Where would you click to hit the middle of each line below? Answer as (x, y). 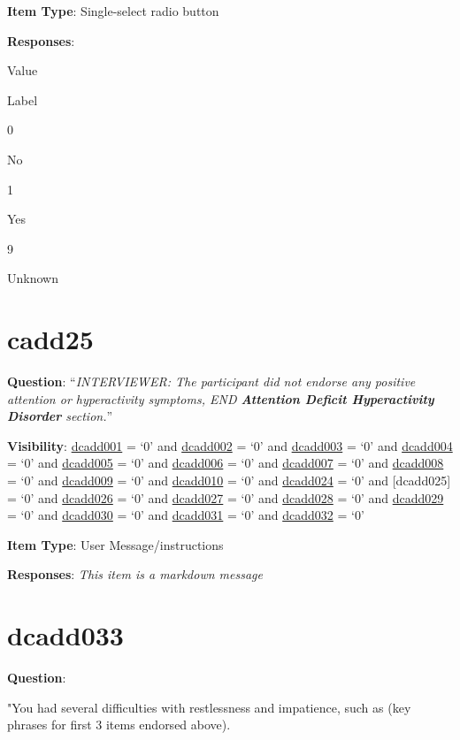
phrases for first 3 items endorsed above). (119, 725)
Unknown (33, 278)
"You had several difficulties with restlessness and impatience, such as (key (209, 707)
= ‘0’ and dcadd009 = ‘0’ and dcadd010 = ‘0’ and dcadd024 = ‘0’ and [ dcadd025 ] (229, 481)
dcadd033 (65, 635)
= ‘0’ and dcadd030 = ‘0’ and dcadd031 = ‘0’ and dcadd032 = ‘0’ (186, 515)
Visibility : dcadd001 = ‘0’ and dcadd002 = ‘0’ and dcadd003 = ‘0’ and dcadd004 (230, 445)
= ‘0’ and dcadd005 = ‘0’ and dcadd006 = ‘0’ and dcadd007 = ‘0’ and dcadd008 (226, 463)
